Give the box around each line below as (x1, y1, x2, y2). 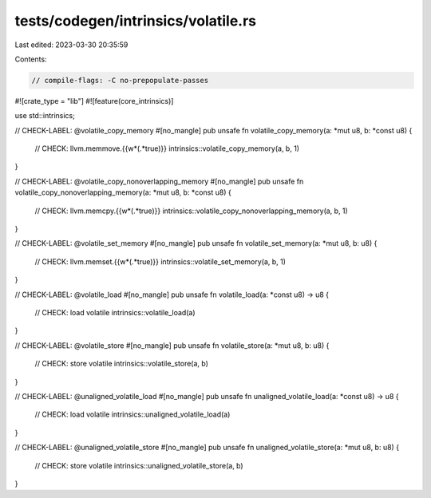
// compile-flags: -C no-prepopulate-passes (31, 76, 209, 85)
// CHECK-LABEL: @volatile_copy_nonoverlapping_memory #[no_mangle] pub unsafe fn (14, 176, 304, 186)
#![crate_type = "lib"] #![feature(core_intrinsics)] (14, 96, 174, 105)
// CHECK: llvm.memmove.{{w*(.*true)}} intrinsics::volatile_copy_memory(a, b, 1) (34, 144, 299, 153)
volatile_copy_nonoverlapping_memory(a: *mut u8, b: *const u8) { (14, 188, 231, 197)
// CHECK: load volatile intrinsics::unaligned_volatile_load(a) (34, 409, 231, 419)
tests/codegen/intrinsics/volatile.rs (14, 12, 257, 30)
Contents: (14, 54, 47, 64)
